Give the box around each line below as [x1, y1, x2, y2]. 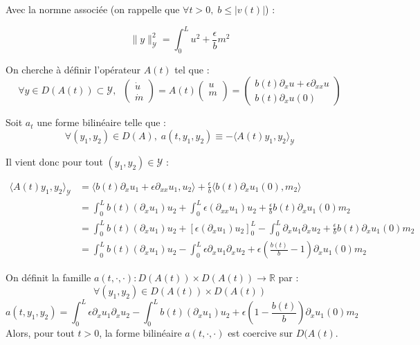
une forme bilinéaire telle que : [37, 115, 166, 130]
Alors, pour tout [6, 326, 75, 340]
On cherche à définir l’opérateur [6, 62, 141, 76]
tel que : [174, 62, 210, 76]
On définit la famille [6, 270, 91, 285]
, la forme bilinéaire [99, 326, 182, 340]
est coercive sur [228, 326, 293, 340]
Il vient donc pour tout [6, 154, 103, 168]
